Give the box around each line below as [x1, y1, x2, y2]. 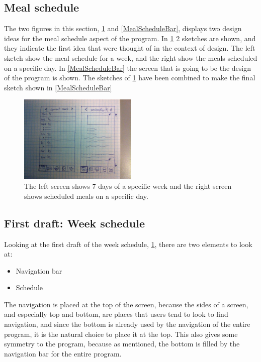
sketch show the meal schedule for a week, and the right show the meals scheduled [4, 52, 257, 63]
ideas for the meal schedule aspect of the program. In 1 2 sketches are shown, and [4, 33, 256, 43]
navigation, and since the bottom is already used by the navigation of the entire [4, 319, 250, 329]
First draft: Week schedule [4, 215, 145, 230]
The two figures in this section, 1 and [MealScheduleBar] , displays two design [4, 23, 242, 34]
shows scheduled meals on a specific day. [24, 190, 148, 201]
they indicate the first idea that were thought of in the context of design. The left [4, 43, 255, 53]
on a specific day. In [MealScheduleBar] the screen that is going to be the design [4, 62, 251, 73]
